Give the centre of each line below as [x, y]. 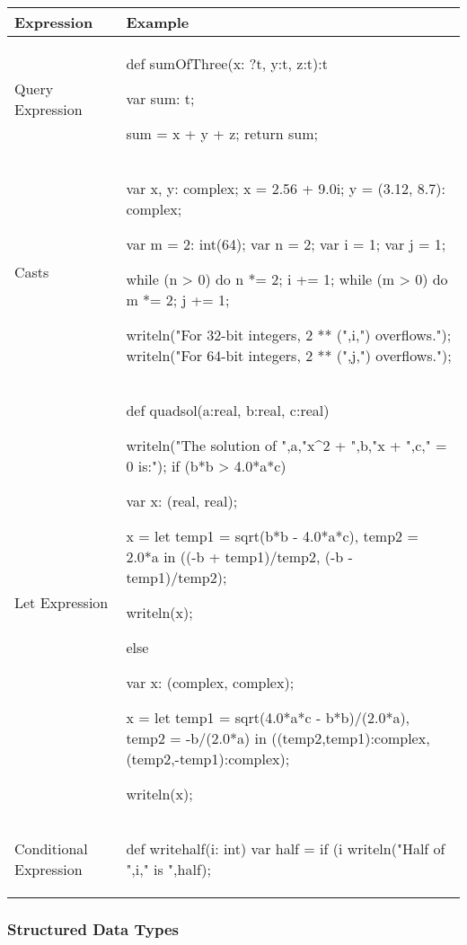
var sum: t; [160, 98]
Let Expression [62, 602]
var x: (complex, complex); [210, 682]
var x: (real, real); [182, 501]
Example [158, 22]
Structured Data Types [93, 928]
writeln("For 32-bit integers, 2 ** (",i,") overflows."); [289, 335]
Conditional [51, 848]
